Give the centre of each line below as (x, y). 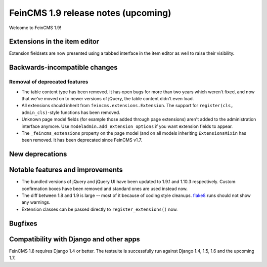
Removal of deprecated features (49, 82)
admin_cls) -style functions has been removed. (71, 112)
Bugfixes (23, 223)
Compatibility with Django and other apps (75, 239)
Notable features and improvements (66, 170)
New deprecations (38, 154)
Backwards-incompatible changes (64, 67)
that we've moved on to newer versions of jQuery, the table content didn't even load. (108, 98)
